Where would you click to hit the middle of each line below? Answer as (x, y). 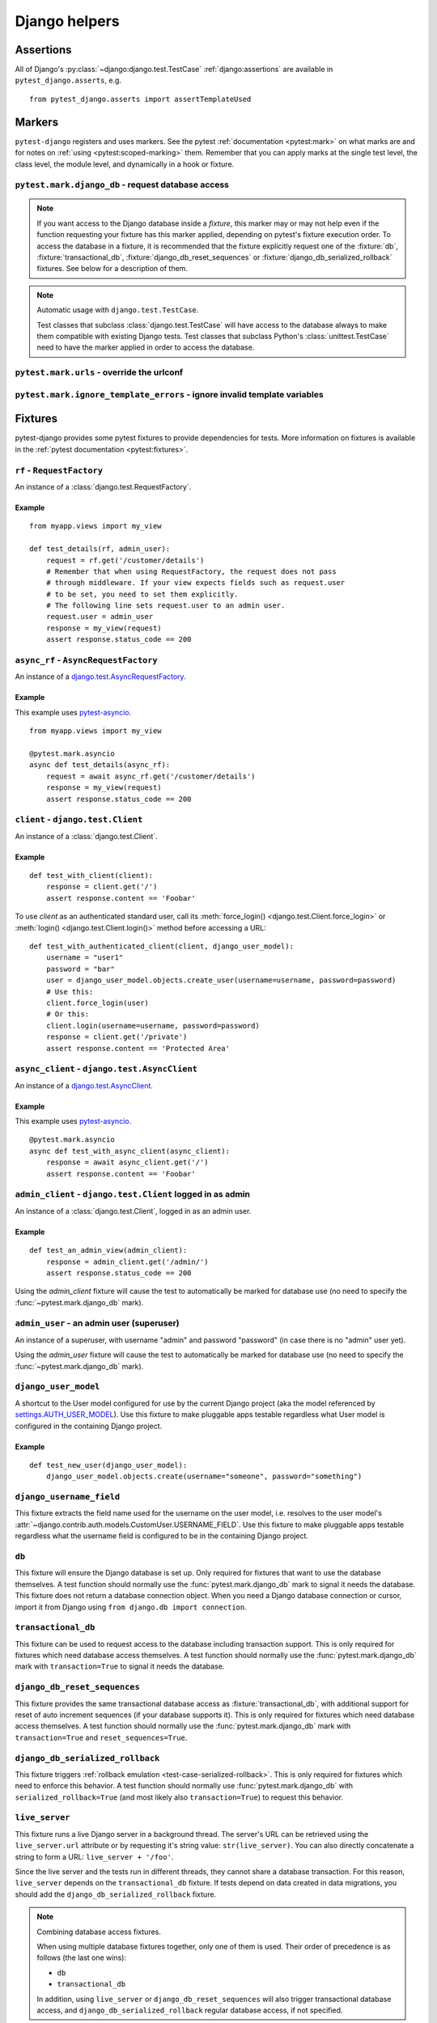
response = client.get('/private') (117, 1037)
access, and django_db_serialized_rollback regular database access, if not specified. (190, 2010)
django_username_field (68, 1497)
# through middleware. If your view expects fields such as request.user (195, 583)
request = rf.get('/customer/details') (125, 560)
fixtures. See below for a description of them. (112, 269)
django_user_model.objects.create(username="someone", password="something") (204, 1476)
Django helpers (68, 21)
